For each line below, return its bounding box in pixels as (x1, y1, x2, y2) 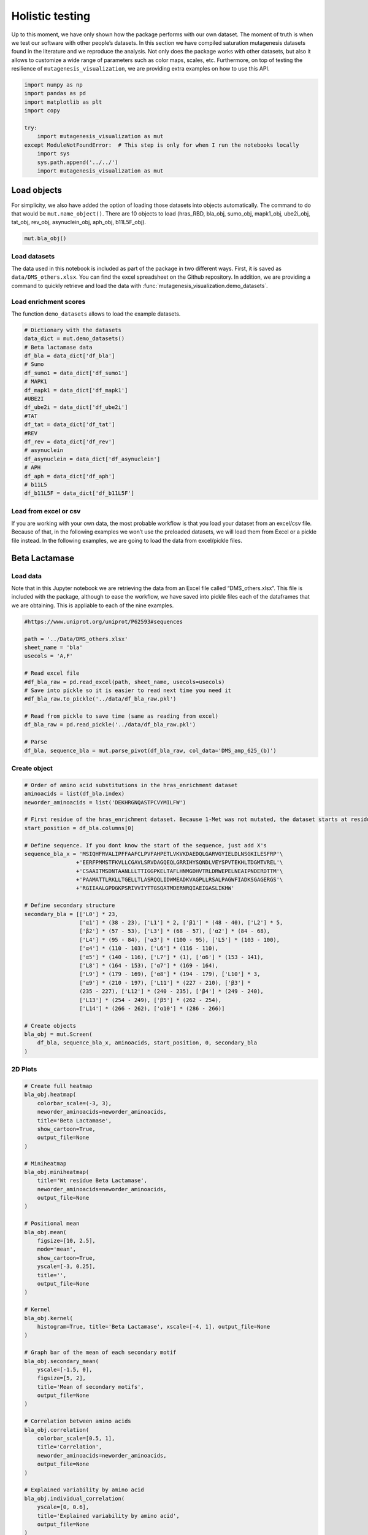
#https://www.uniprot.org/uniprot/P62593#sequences (24, 618, 183, 625)
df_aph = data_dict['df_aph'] (24, 473, 115, 480)
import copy (24, 107, 61, 114)
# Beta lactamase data (24, 344, 93, 351)
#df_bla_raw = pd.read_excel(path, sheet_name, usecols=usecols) (24, 678, 225, 685)
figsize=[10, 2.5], (37, 1237, 96, 1245)
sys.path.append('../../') (37, 158, 119, 166)
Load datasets (11, 252, 55, 260)
